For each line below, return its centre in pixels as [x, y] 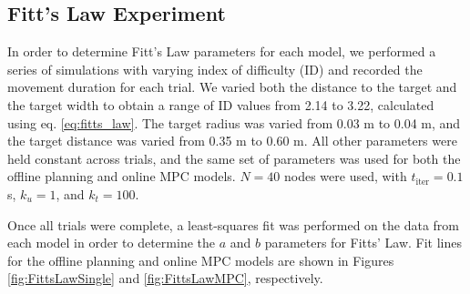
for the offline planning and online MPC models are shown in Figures [201, 260]
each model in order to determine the [111, 243]
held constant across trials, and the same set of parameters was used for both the [234, 158]
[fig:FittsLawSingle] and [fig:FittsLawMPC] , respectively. [165, 278]
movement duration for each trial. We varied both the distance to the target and [232, 87]
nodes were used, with [345, 176]
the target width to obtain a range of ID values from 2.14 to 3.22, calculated [221, 104]
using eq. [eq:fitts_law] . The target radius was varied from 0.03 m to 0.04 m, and [234, 122]
